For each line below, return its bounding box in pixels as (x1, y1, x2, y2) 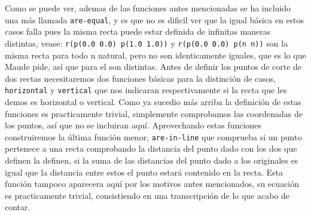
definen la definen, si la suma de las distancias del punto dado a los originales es (5, 153, 298, 166)
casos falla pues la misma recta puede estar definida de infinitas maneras (5, 25, 271, 38)
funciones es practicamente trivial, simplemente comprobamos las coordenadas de (5, 107, 303, 119)
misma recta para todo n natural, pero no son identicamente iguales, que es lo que (5, 48, 306, 61)
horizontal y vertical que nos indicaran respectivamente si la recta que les (5, 84, 287, 96)
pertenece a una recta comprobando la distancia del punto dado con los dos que (5, 142, 297, 155)
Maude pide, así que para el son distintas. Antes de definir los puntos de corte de (5, 60, 302, 73)
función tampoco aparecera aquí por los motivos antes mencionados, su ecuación (5, 177, 300, 190)
